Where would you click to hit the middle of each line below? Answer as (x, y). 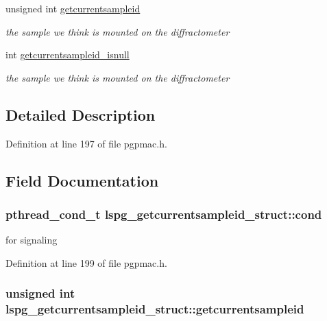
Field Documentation (82, 180)
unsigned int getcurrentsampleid (73, 8)
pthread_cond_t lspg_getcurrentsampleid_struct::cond (164, 214)
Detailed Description (81, 114)
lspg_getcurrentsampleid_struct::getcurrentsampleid (155, 309)
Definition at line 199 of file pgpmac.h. (86, 262)
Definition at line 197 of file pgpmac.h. (86, 143)
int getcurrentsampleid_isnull (68, 55)
